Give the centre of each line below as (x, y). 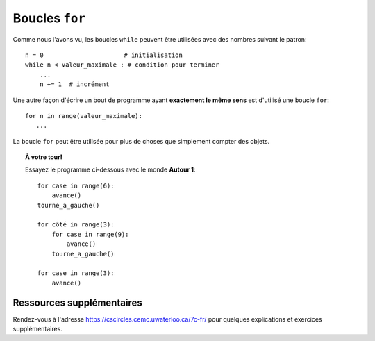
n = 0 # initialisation (104, 55)
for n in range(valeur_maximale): (84, 116)
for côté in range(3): (76, 225)
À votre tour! (44, 157)
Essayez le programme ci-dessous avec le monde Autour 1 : (110, 169)
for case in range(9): (90, 234)
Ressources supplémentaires (77, 302)
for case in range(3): (76, 273)
